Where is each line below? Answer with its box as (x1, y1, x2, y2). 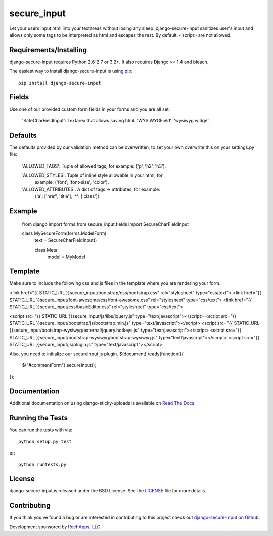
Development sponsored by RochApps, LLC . (9, 524, 102, 530)
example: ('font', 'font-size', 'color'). (34, 179, 109, 185)
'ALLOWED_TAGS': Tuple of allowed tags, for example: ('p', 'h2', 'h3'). (22, 162, 166, 169)
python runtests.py (18, 462, 67, 468)
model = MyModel (47, 254, 85, 260)
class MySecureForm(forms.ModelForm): (22, 230, 108, 236)
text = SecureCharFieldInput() (34, 237, 97, 243)
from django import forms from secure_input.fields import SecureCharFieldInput (22, 221, 189, 227)
